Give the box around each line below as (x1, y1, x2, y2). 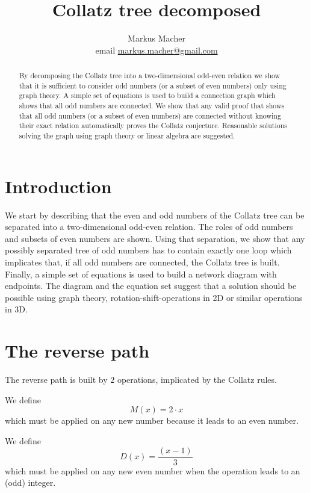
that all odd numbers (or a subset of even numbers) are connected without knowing (19, 110, 281, 120)
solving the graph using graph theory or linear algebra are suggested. (19, 131, 235, 141)
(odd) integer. (5, 476, 56, 489)
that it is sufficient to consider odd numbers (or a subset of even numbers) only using (19, 80, 287, 90)
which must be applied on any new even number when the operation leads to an (5, 464, 300, 477)
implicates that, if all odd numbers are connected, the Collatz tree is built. (5, 256, 280, 268)
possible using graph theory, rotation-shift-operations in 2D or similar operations (5, 291, 303, 303)
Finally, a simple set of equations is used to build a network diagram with (5, 267, 277, 280)
